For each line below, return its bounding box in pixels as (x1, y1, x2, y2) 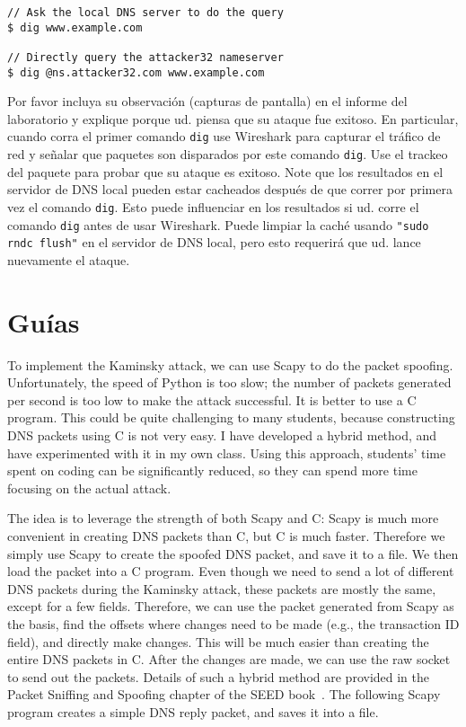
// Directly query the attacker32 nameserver (7, 50, 284, 64)
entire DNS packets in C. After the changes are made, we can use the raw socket (7, 650, 451, 669)
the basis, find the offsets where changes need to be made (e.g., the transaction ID (7, 614, 460, 633)
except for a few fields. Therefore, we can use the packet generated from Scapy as (7, 597, 454, 616)
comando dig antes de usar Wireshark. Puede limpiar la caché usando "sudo (7, 215, 429, 234)
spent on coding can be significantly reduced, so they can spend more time (7, 461, 418, 480)
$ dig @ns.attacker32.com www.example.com (7, 66, 265, 79)
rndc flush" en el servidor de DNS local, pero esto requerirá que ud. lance (7, 233, 421, 252)
